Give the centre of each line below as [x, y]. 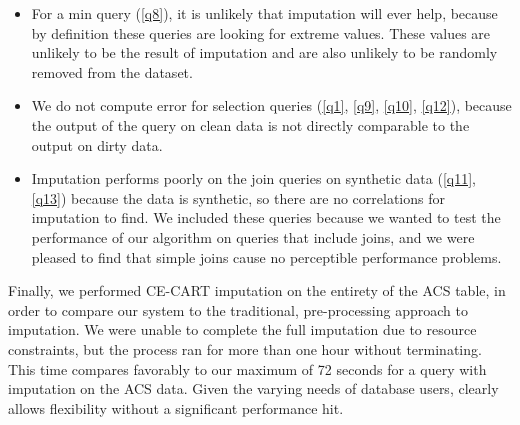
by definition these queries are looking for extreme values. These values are [261, 32]
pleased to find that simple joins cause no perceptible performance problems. [266, 256]
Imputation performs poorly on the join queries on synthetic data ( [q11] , [253, 178]
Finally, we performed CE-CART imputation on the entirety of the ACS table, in [257, 290]
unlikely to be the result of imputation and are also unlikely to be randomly [264, 52]
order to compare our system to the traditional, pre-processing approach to [238, 309]
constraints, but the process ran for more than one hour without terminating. [245, 348]
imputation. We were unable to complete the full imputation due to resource [242, 329]
